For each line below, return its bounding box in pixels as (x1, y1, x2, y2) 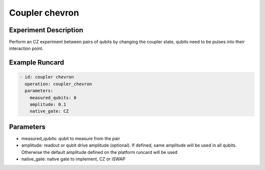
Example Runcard (9, 59, 64, 67)
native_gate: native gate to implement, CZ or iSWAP (21, 156, 126, 162)
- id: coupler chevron (19, 74, 74, 80)
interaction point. (9, 45, 44, 51)
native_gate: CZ (29, 108, 69, 114)
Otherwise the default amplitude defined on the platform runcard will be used (21, 149, 178, 155)
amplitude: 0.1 (29, 102, 66, 107)
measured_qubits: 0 (29, 95, 77, 100)
